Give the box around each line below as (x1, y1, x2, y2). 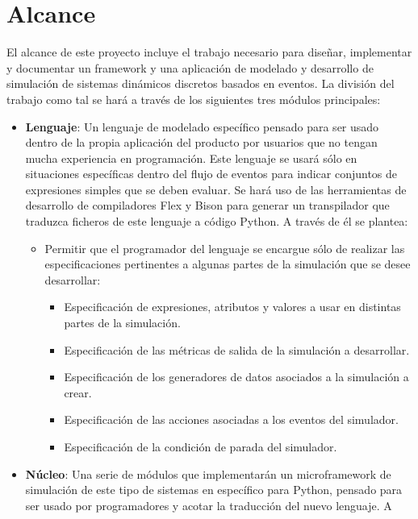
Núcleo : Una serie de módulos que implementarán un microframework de (25, 465, 391, 482)
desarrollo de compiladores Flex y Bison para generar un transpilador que (25, 197, 390, 214)
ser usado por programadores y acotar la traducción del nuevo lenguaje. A (25, 496, 392, 513)
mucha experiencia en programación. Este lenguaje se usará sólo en (25, 149, 357, 166)
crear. (64, 384, 92, 401)
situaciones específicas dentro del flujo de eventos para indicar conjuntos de (25, 165, 398, 182)
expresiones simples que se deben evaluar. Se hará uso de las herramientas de (25, 181, 407, 197)
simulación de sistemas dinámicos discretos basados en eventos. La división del (6, 75, 395, 92)
